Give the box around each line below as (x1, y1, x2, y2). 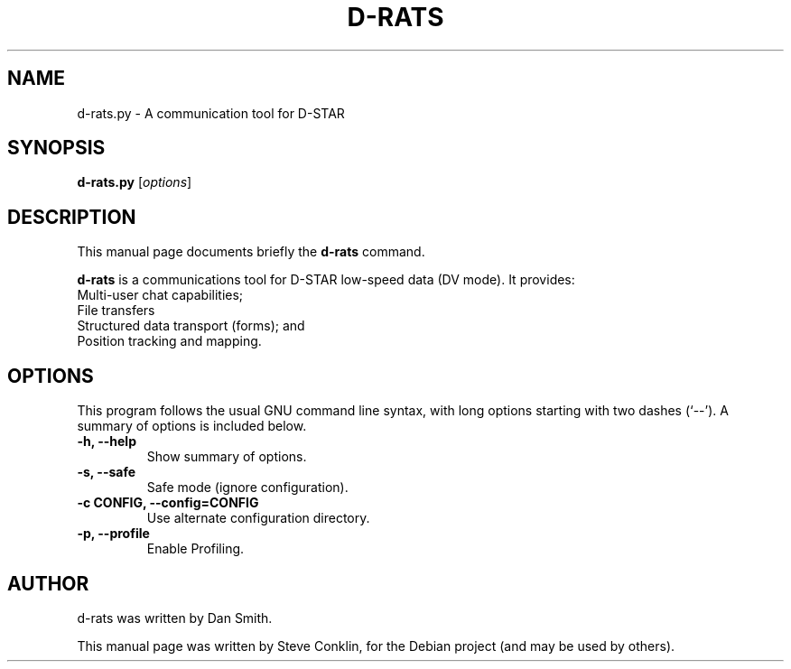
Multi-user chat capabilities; (77, 287, 244, 303)
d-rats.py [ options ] (77, 174, 192, 190)
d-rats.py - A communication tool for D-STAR (77, 105, 345, 121)
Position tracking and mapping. (77, 333, 262, 349)
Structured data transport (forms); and (77, 318, 305, 334)
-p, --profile (77, 525, 150, 542)
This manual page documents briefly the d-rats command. (77, 244, 425, 260)
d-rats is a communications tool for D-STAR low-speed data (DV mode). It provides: (77, 272, 575, 288)
